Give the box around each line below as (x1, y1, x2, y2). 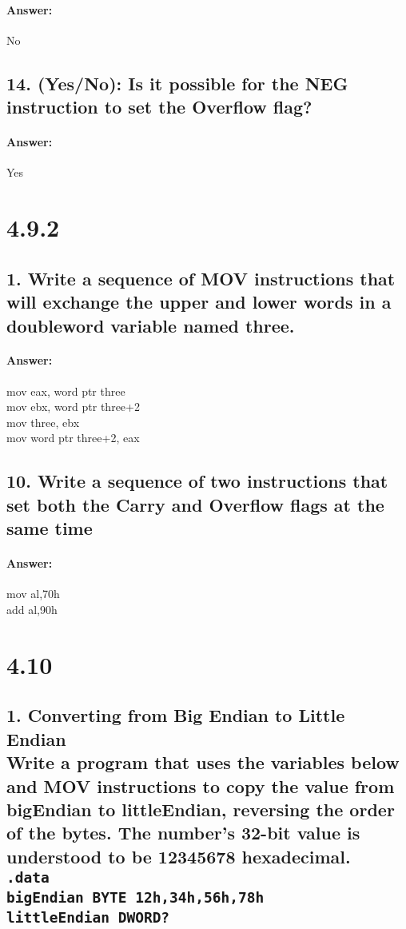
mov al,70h (6, 585, 60, 602)
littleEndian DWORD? (6, 909, 170, 927)
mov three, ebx (6, 413, 80, 430)
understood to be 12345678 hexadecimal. (6, 843, 351, 868)
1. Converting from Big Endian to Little (6, 703, 345, 728)
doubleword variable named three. (6, 313, 295, 337)
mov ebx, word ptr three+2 (6, 398, 140, 415)
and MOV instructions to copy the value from (6, 773, 395, 798)
